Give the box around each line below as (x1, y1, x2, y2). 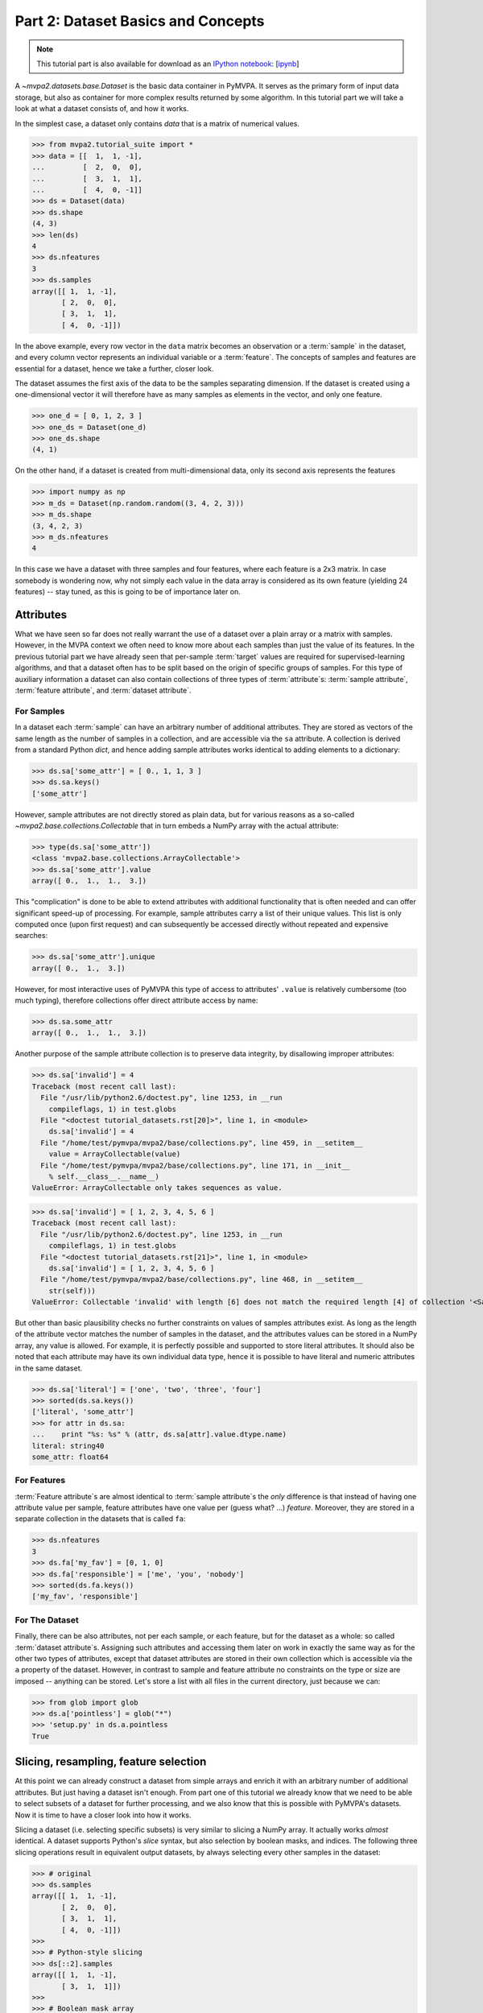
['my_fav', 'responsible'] (31, 1592, 138, 1602)
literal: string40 (31, 1441, 105, 1450)
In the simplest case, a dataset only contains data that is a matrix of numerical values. (14, 118, 299, 128)
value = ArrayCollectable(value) (48, 1150, 181, 1159)
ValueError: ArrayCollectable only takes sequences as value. (31, 1184, 283, 1193)
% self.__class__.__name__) (48, 1172, 160, 1181)
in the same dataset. (14, 1363, 83, 1373)
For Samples (14, 705, 65, 717)
